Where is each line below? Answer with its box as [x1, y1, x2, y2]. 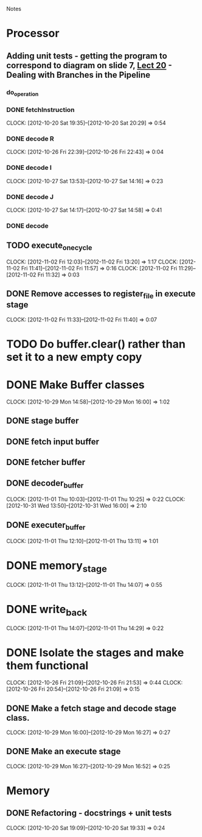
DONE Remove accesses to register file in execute [6, 289, 196, 301]
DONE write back [6, 602, 88, 618]
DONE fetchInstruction [6, 105, 75, 114]
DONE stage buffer [6, 416, 79, 426]
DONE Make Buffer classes [6, 378, 145, 392]
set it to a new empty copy [6, 350, 142, 364]
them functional [6, 659, 89, 673]
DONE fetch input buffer [6, 436, 99, 447]
